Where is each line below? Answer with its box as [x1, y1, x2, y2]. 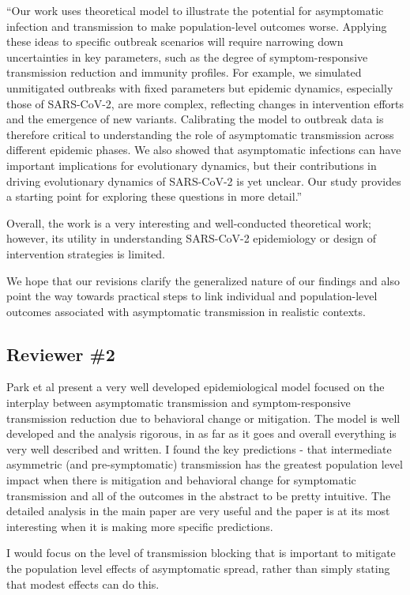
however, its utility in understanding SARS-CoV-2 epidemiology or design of [6, 230, 377, 247]
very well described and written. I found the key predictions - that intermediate [6, 440, 392, 457]
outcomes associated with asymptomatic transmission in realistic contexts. [6, 303, 366, 319]
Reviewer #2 [6, 341, 115, 366]
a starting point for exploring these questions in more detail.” [6, 188, 303, 205]
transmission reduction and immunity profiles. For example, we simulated [6, 64, 362, 81]
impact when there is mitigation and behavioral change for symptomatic [6, 472, 356, 488]
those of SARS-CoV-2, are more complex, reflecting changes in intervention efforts [6, 95, 404, 111]
